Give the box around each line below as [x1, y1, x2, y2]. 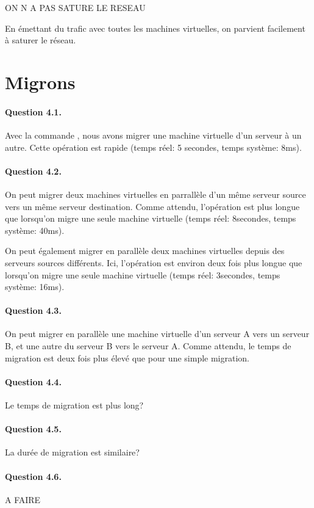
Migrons [5, 69, 76, 94]
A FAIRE [5, 493, 41, 506]
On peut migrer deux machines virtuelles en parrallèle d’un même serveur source [5, 187, 306, 200]
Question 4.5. [5, 423, 62, 435]
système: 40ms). [5, 223, 65, 236]
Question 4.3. [5, 304, 62, 317]
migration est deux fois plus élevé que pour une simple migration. [5, 351, 249, 364]
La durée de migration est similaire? [5, 446, 140, 459]
